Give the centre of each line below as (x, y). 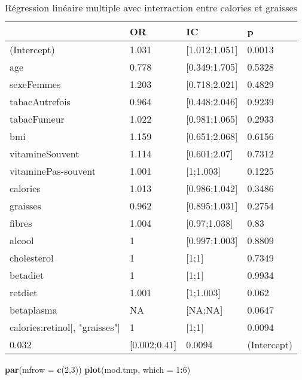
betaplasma (33, 310)
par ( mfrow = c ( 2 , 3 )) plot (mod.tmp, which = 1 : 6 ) (98, 369)
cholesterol (32, 258)
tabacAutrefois (40, 101)
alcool (22, 240)
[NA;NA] (205, 310)
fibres (21, 223)
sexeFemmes (35, 84)
